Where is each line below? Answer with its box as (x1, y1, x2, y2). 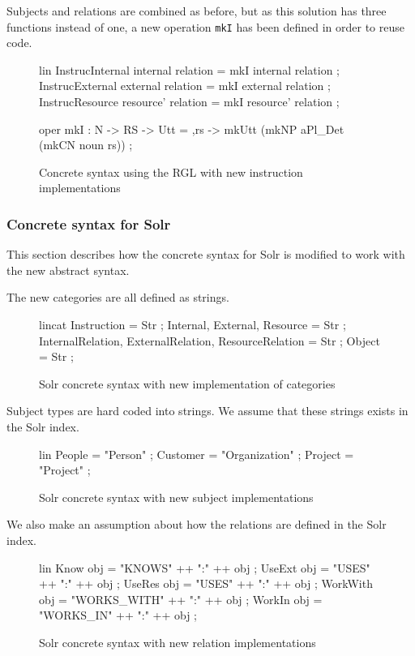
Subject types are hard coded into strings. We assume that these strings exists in (6, 402, 409, 419)
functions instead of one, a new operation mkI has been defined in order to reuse (6, 18, 404, 35)
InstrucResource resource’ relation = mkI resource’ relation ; (39, 93, 340, 110)
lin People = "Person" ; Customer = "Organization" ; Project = (39, 445, 354, 462)
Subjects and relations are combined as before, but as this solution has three (6, 2, 387, 19)
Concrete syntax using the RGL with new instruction (39, 163, 303, 180)
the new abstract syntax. (6, 261, 130, 278)
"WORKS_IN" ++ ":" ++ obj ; (39, 607, 197, 624)
